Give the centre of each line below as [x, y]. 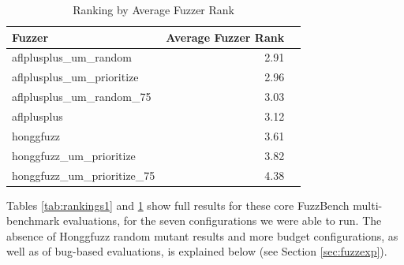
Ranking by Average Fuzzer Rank [153, 9]
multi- [368, 205]
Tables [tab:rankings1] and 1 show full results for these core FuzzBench [178, 205]
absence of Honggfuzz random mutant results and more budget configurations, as [202, 235]
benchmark [33, 220]
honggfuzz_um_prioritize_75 [84, 175]
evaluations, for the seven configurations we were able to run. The [222, 220]
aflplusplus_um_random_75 [82, 97]
